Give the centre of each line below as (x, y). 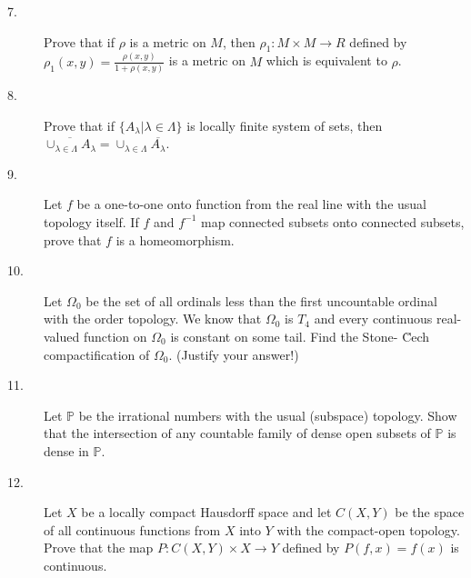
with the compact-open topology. (368, 529)
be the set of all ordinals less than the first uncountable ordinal (261, 300)
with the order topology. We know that (153, 319)
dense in (66, 450)
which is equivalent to (326, 60)
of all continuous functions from (132, 529)
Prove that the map (99, 548)
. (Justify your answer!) (234, 354)
